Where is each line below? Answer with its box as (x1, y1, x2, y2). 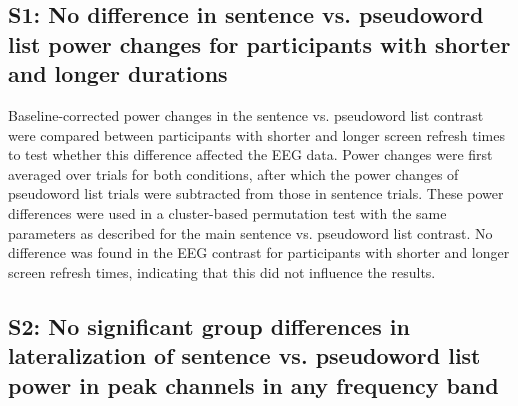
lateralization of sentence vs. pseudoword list (8, 340, 481, 371)
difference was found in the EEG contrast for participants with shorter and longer (8, 242, 510, 263)
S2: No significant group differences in (8, 310, 410, 341)
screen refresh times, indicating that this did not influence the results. (8, 261, 436, 282)
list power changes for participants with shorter (8, 28, 511, 59)
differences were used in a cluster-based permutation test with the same (8, 202, 447, 223)
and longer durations (8, 58, 228, 89)
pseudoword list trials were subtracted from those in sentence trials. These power (8, 183, 504, 204)
